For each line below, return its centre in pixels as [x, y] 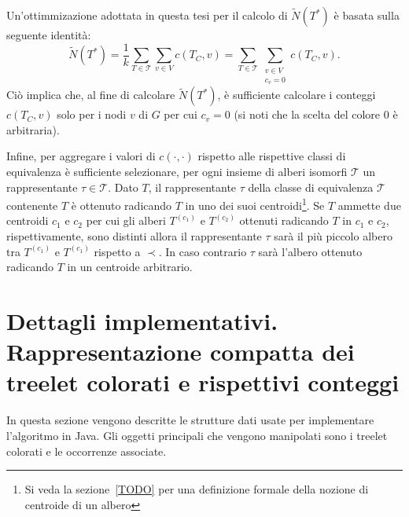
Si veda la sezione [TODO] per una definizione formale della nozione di [197, 489]
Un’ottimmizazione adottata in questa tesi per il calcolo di [147, 15]
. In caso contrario [203, 251]
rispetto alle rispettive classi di [272, 156]
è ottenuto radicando [122, 205]
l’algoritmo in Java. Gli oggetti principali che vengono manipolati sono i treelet [197, 435]
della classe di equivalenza [311, 187]
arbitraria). [33, 129]
